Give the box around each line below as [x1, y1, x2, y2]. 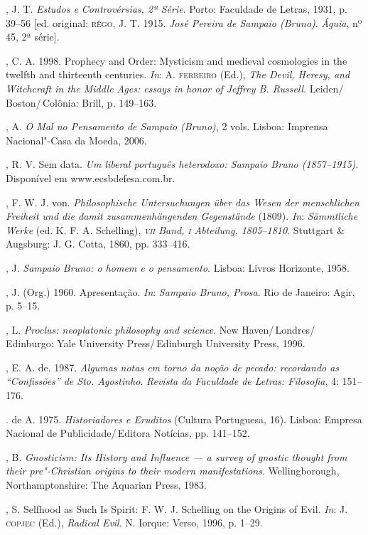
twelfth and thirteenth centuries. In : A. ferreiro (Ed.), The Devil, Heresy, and [6, 67, 350, 82]
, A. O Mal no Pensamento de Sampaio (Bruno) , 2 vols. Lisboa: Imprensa [6, 119, 328, 134]
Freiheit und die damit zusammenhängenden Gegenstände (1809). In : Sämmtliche [6, 208, 358, 223]
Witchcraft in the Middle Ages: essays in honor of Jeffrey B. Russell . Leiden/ [6, 80, 344, 95]
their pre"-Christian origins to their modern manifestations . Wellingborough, [6, 463, 340, 478]
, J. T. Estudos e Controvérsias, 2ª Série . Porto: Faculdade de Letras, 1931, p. [6, 1, 348, 16]
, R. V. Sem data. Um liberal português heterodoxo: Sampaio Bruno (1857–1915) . [6, 157, 359, 171]
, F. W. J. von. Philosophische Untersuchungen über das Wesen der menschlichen [6, 194, 359, 209]
